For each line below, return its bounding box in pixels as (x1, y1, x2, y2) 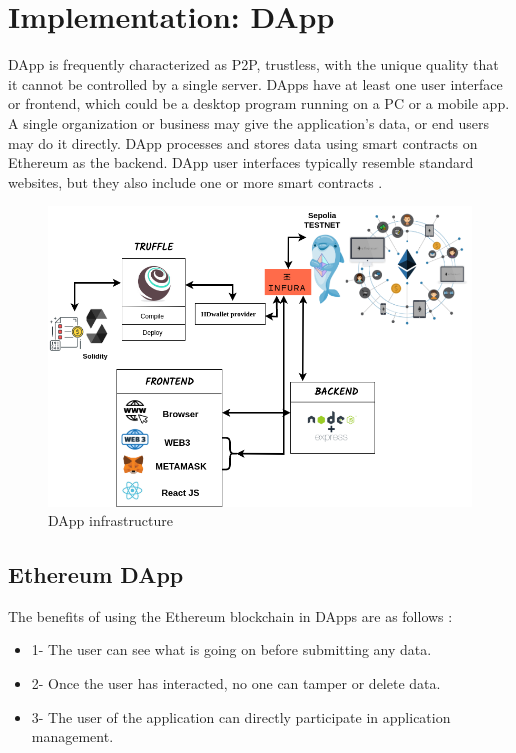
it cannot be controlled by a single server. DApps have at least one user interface (8, 73, 503, 94)
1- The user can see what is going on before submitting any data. (31, 639, 432, 660)
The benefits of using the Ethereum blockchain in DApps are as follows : (8, 605, 453, 626)
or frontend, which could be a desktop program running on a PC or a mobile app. (8, 93, 510, 114)
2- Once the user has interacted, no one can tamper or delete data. (31, 673, 441, 694)
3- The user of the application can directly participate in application (31, 706, 451, 727)
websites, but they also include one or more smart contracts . (8, 171, 383, 192)
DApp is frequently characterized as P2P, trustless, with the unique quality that (8, 54, 499, 75)
